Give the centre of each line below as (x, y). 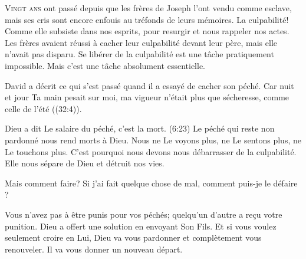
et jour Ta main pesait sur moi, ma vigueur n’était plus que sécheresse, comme (147, 97)
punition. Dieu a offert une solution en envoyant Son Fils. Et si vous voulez (141, 226)
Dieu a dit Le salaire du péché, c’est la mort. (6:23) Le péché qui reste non (140, 128)
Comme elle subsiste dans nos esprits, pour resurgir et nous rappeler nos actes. (147, 31)
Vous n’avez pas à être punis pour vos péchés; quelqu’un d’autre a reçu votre (144, 214)
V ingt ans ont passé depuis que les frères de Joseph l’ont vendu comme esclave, (148, 8)
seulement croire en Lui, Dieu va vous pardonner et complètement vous (133, 237)
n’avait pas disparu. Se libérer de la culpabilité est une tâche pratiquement (139, 54)
